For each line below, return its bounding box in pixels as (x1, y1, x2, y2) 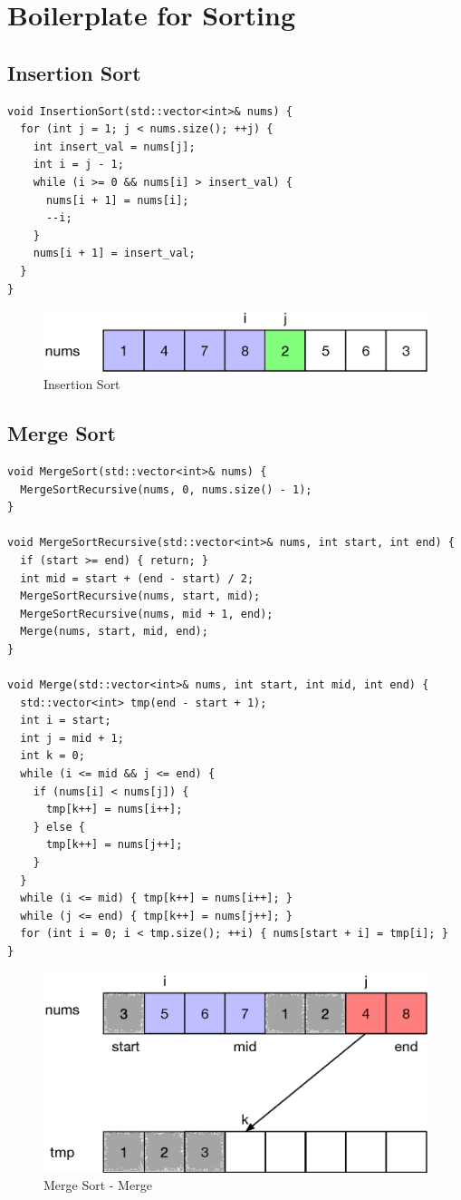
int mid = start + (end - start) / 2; (20, 571, 255, 585)
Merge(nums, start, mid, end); (20, 625, 208, 639)
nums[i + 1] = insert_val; (33, 247, 196, 260)
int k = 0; (20, 749, 85, 763)
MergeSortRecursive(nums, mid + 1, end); (20, 607, 274, 620)
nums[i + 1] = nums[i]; (45, 193, 189, 207)
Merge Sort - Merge (43, 1176, 152, 1195)
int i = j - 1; (33, 158, 124, 171)
